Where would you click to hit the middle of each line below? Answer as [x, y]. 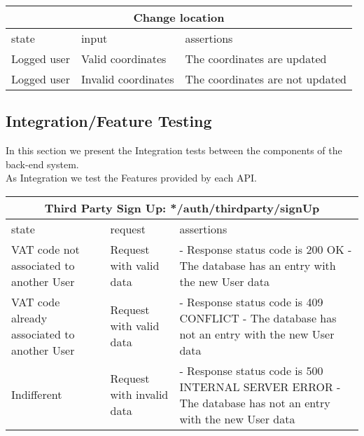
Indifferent [37, 395]
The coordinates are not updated [266, 79]
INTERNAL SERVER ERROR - [260, 386]
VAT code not [45, 249]
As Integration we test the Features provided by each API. [131, 178]
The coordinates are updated [256, 59]
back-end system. [42, 164]
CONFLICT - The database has [258, 318]
